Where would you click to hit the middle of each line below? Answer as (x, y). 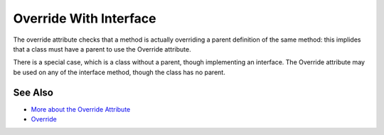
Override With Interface (85, 18)
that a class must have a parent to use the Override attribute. (102, 49)
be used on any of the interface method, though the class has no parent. (119, 72)
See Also (33, 92)
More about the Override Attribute (81, 109)
